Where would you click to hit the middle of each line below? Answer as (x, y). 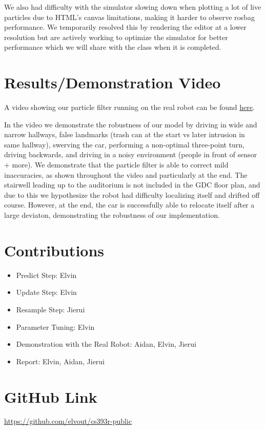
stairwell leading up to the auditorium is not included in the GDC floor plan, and (132, 185)
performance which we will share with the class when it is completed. (113, 47)
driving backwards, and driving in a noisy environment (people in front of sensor (131, 154)
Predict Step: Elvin (46, 275)
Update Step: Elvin (46, 292)
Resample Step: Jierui (50, 309)
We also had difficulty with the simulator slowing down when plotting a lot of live (133, 7)
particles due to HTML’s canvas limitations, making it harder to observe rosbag (129, 17)
